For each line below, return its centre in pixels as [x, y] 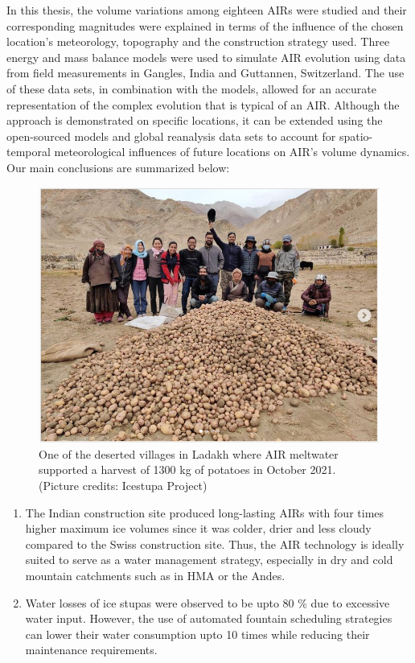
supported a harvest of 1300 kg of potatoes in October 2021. [187, 469]
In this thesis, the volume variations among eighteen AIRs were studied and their [207, 10]
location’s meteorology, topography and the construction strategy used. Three [198, 41]
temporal [29, 152]
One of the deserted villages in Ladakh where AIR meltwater [189, 453]
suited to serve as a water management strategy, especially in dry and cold [209, 560]
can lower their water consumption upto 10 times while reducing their [197, 634]
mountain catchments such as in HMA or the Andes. [155, 575]
